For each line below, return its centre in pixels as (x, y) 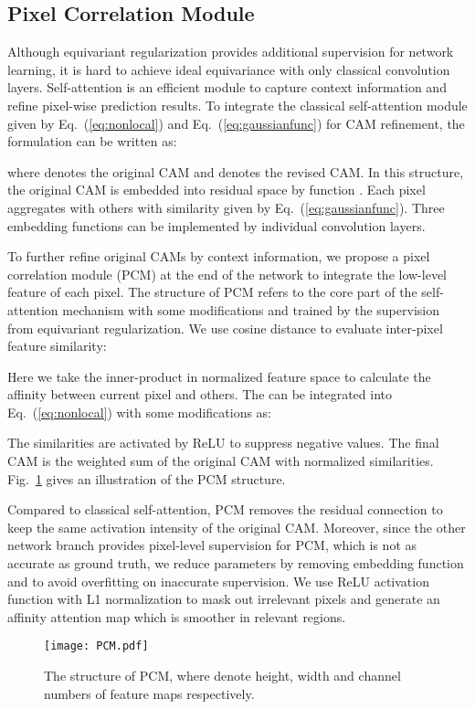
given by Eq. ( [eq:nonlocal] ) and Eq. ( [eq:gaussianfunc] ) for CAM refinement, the (236, 123)
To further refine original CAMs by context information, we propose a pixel (219, 256)
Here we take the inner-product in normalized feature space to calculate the (219, 376)
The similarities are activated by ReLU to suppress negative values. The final (223, 443)
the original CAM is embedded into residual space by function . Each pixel (216, 190)
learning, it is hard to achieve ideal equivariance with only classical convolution (229, 69)
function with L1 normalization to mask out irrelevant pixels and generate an (224, 599)
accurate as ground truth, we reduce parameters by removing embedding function (236, 563)
